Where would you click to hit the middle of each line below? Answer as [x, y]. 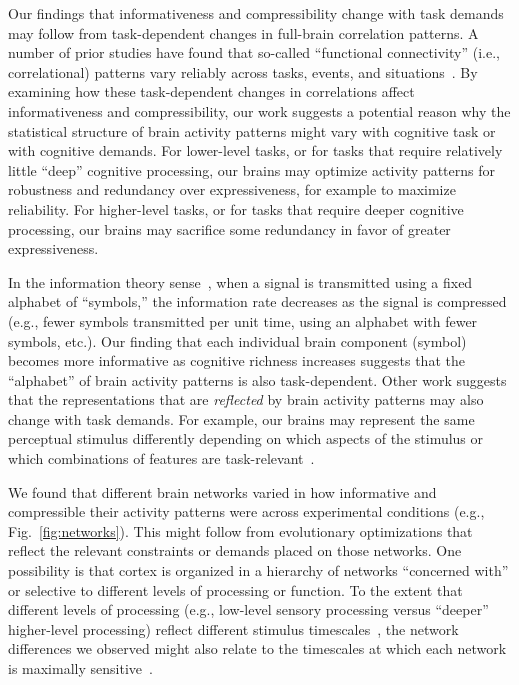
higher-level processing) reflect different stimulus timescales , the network [233, 628]
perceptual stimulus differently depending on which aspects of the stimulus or [246, 438]
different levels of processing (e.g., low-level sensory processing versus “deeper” [248, 609]
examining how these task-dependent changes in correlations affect [211, 91]
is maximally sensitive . [80, 668]
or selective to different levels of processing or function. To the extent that [235, 589]
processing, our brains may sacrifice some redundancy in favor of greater [229, 228]
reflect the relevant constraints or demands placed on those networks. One [235, 550]
